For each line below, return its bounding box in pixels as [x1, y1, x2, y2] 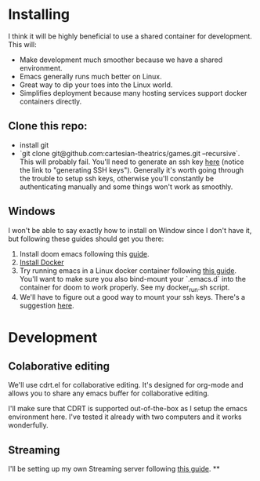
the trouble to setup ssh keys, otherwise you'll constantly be [19, 173, 215, 183]
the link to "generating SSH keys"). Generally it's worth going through [19, 165, 244, 174]
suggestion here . [19, 301, 74, 311]
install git [19, 140, 49, 150]
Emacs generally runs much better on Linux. [19, 71, 162, 81]
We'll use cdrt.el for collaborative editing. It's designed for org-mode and [8, 381, 244, 390]
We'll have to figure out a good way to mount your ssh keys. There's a [19, 293, 245, 302]
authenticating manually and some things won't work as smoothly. [19, 182, 233, 191]
